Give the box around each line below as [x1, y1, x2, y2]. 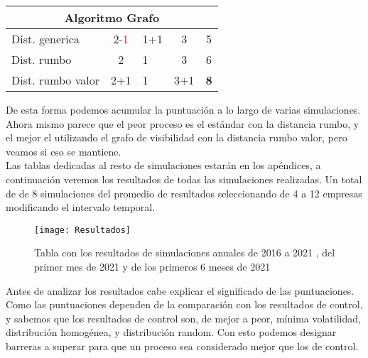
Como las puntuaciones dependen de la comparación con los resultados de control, [6, 297, 363, 312]
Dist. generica [11, 31, 80, 47]
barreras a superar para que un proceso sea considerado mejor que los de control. [6, 338, 359, 353]
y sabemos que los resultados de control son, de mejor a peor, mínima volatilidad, [6, 310, 361, 325]
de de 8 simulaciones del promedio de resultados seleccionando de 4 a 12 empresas [6, 185, 362, 200]
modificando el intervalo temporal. [6, 200, 156, 215]
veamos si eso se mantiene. [6, 143, 121, 158]
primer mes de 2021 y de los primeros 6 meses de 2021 [34, 259, 271, 273]
